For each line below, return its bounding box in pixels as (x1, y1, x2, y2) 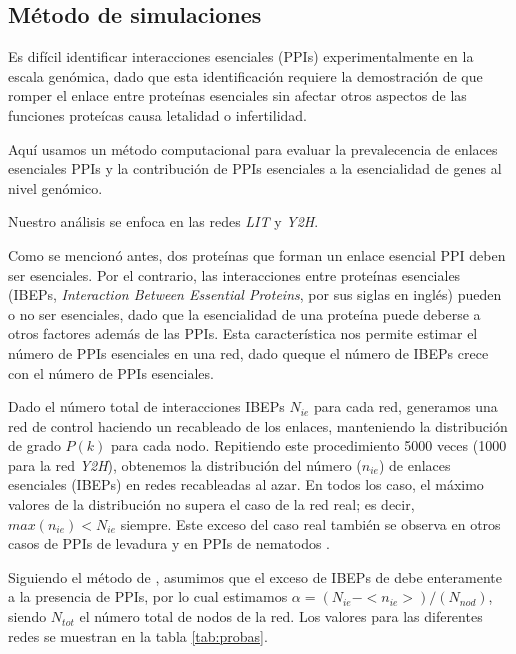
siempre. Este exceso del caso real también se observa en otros (120, 513, 501, 534)
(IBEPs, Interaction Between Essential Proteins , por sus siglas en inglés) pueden (8, 284, 502, 305)
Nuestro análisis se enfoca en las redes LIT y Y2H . (8, 211, 319, 232)
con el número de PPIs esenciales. (8, 362, 214, 383)
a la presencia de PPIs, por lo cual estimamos (8, 586, 288, 607)
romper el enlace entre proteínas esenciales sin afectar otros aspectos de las (8, 85, 467, 106)
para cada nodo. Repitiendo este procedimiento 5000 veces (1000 (111, 435, 507, 456)
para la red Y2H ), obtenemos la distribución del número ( (8, 454, 362, 475)
